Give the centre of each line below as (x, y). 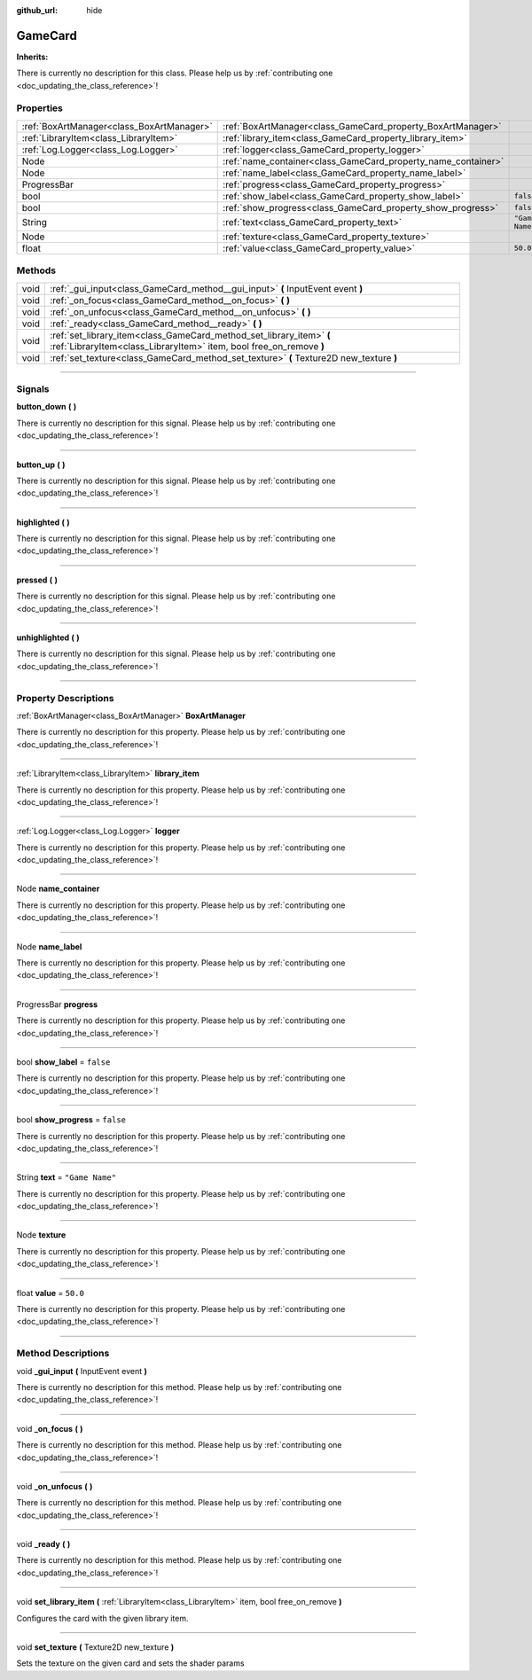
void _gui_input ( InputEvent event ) (82, 1371)
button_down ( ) (47, 407)
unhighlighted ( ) (48, 637)
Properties (40, 108)
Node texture (41, 1235)
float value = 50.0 (50, 1293)
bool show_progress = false (71, 1120)
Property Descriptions (65, 698)
